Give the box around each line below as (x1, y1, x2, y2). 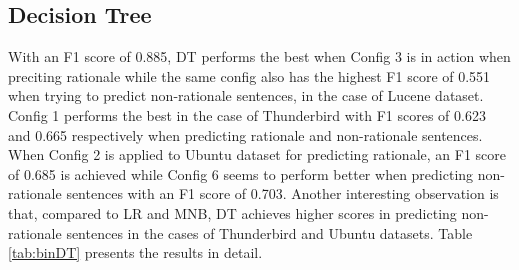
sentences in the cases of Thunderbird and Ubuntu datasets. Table (66, 222, 473, 243)
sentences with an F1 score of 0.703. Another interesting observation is (66, 183, 499, 204)
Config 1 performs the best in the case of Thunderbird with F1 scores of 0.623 (8, 104, 486, 125)
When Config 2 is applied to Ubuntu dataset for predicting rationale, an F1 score (8, 144, 507, 165)
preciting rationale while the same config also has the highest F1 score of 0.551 (8, 65, 491, 86)
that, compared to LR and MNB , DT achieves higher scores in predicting (8, 202, 457, 223)
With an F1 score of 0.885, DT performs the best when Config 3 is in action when (8, 46, 511, 67)
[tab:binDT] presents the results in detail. (8, 242, 263, 263)
